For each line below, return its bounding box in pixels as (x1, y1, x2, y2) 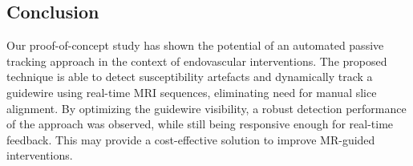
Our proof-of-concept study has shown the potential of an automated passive (6, 37, 384, 54)
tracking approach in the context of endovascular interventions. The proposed (6, 52, 387, 69)
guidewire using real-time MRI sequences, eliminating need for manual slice (6, 83, 377, 100)
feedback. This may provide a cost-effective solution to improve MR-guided (6, 131, 375, 148)
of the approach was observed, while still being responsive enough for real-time (6, 115, 394, 132)
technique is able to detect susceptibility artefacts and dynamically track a (6, 68, 373, 85)
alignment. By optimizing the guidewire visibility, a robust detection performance (6, 99, 407, 116)
